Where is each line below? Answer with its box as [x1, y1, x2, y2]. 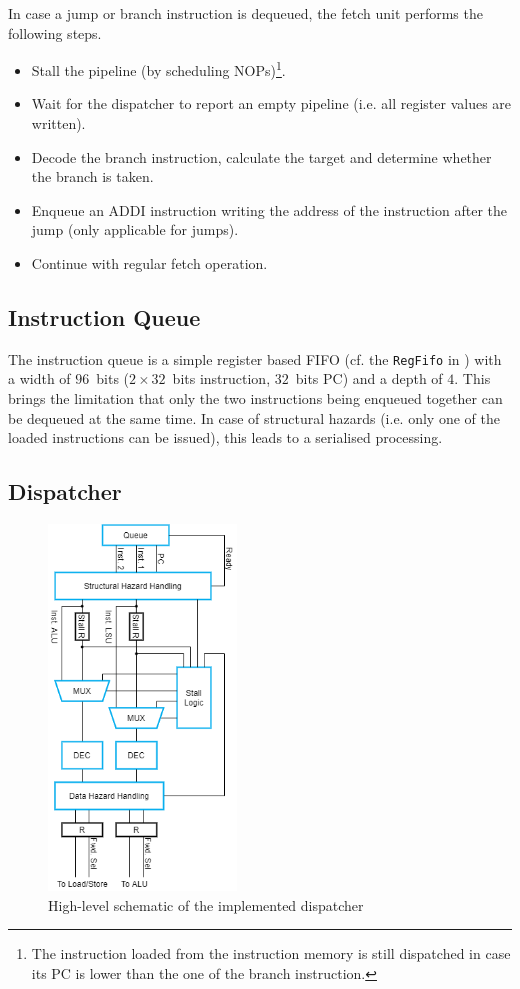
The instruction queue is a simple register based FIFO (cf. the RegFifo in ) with [8, 348, 502, 369]
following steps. [8, 22, 102, 43]
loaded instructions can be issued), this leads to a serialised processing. [8, 427, 443, 448]
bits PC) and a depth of [295, 368, 443, 389]
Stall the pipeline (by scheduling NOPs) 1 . [31, 57, 286, 80]
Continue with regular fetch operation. [31, 253, 268, 273]
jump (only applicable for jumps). [31, 219, 239, 240]
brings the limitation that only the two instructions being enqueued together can [8, 388, 503, 409]
